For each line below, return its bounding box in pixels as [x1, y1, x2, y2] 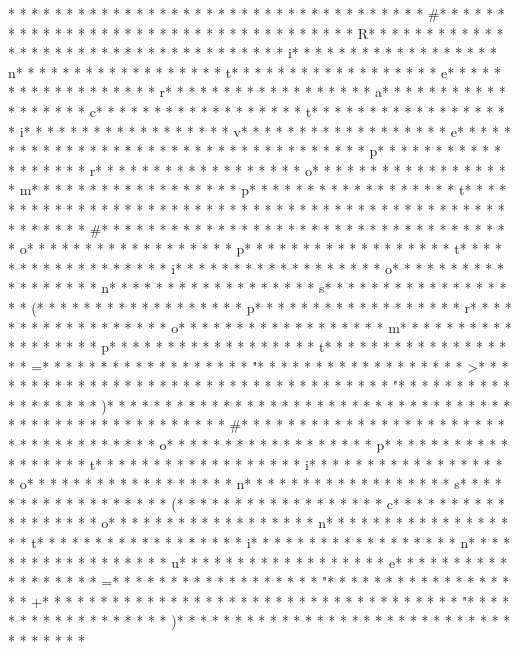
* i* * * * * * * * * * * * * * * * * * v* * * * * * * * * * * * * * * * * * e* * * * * [8, 120, 511, 141]
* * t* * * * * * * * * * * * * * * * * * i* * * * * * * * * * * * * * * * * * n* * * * [8, 532, 511, 553]
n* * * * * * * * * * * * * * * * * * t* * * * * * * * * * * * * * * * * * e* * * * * [8, 61, 501, 82]
